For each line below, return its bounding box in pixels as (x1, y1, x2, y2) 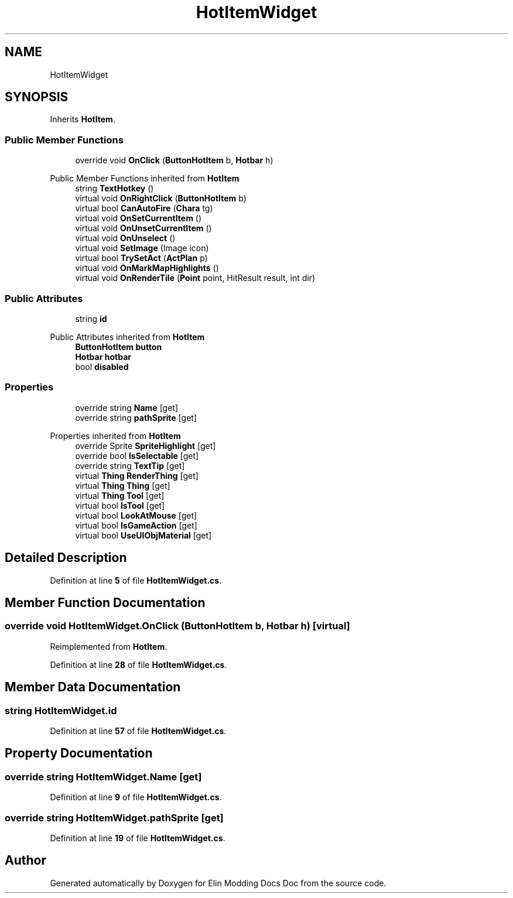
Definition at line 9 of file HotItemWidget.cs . (50, 792, 222, 803)
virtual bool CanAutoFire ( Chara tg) (75, 203, 213, 214)
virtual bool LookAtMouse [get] (75, 510, 197, 520)
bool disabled (75, 361, 129, 372)
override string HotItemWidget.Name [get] (5, 770, 202, 783)
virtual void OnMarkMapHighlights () (75, 263, 219, 273)
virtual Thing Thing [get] (75, 480, 170, 491)
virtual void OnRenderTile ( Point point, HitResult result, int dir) (75, 273, 316, 283)
